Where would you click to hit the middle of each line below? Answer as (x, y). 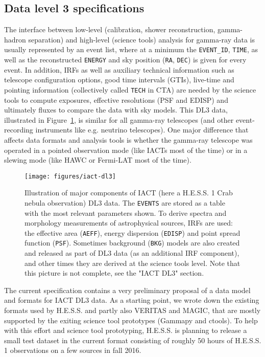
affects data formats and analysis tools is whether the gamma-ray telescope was (128, 139)
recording (19, 130)
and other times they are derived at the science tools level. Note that (132, 263)
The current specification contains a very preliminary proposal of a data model (127, 290)
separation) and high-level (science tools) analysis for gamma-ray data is (142, 39)
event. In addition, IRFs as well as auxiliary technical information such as (119, 69)
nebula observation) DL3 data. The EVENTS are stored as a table (125, 202)
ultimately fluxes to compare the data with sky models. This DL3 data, (116, 110)
